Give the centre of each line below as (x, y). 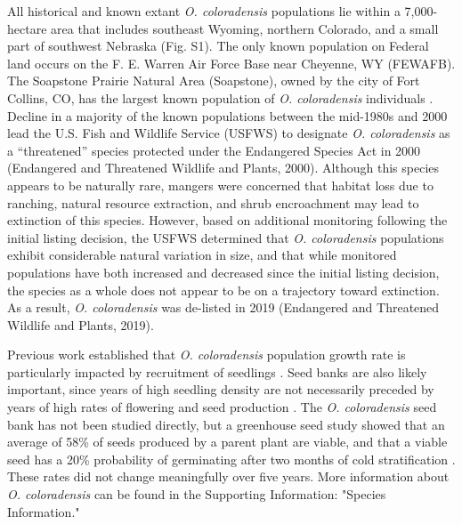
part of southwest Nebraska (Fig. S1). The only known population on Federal (218, 46)
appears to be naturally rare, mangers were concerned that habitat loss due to (220, 185)
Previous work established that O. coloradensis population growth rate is (207, 355)
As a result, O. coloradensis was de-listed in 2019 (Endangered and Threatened (223, 307)
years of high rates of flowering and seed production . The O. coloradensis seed (222, 407)
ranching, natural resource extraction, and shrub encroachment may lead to (213, 202)
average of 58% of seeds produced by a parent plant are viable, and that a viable (227, 442)
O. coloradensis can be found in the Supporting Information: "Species (197, 494)
